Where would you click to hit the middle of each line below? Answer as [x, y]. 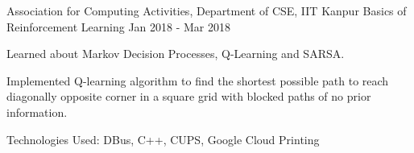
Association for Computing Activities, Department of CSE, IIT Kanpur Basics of [207, 10]
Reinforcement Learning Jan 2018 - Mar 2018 [118, 26]
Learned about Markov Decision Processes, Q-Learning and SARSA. [176, 54]
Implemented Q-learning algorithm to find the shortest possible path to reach [198, 80]
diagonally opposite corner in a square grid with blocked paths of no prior [189, 96]
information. [37, 112]
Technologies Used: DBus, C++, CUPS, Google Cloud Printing [163, 139]
